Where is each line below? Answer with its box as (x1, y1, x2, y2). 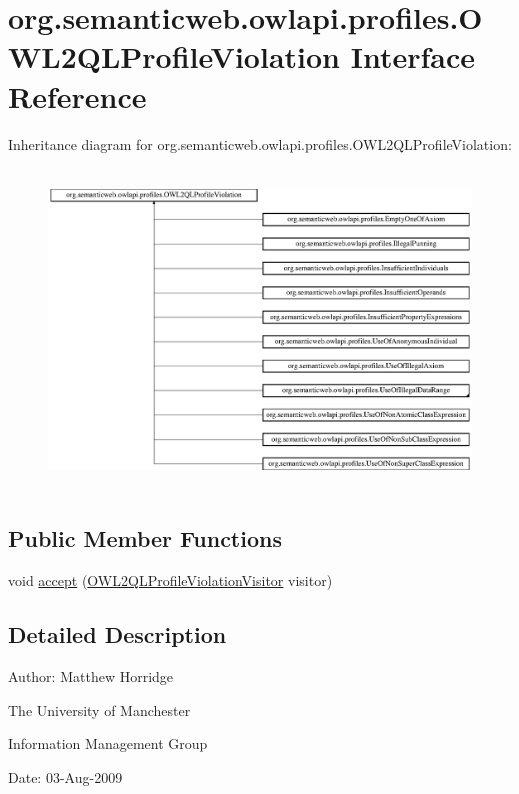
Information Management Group (8, 733, 208, 754)
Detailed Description (8, 619, 227, 650)
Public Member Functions (8, 523, 282, 554)
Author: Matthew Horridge (8, 666, 174, 686)
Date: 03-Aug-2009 (8, 766, 123, 787)
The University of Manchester (8, 699, 191, 720)
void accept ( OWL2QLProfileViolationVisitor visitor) (8, 570, 333, 591)
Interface (350, 36, 476, 77)
